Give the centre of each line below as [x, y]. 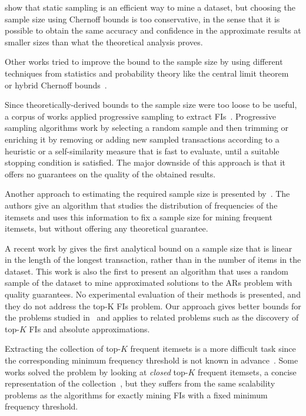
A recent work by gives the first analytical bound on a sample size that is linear [149, 248]
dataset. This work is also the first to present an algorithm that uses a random [147, 271]
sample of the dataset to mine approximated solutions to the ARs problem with [149, 283]
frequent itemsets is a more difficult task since [213, 349]
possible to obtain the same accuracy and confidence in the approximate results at [153, 30]
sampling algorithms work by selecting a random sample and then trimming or [147, 128]
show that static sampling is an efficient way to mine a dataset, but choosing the [150, 7]
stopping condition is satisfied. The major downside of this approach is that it [145, 162]
